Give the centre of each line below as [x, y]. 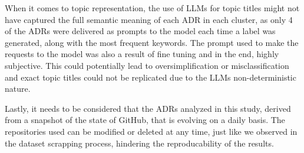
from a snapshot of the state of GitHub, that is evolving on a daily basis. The [145, 120]
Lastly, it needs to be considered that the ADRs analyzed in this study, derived [148, 108]
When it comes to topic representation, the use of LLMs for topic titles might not [152, 8]
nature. [18, 89]
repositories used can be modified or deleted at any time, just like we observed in [151, 131]
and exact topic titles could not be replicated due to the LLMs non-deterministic [151, 77]
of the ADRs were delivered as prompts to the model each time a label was [140, 31]
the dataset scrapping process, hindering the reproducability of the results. [139, 143]
